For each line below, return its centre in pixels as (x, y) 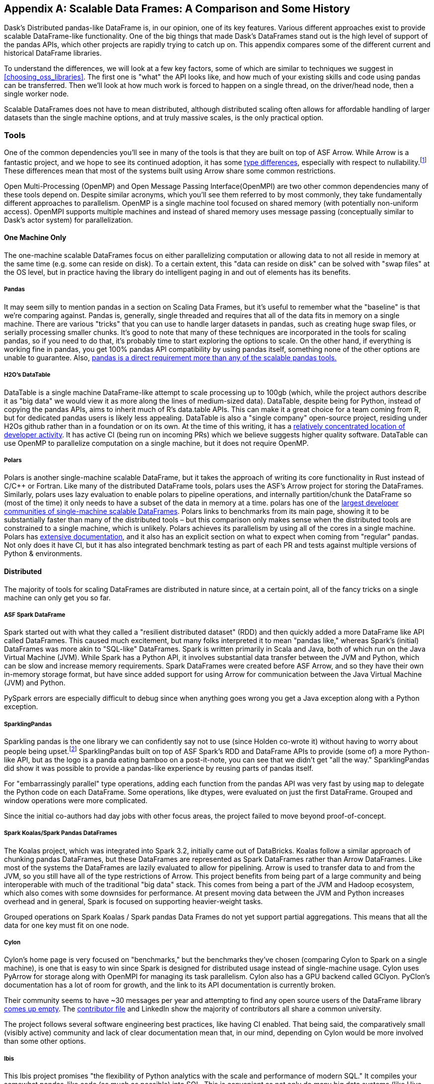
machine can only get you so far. (57, 597)
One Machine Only (35, 238)
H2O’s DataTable (27, 375)
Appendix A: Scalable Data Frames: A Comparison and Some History (177, 9)
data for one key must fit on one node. (67, 925)
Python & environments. (43, 554)
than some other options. (45, 1041)
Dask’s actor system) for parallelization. (69, 220)
